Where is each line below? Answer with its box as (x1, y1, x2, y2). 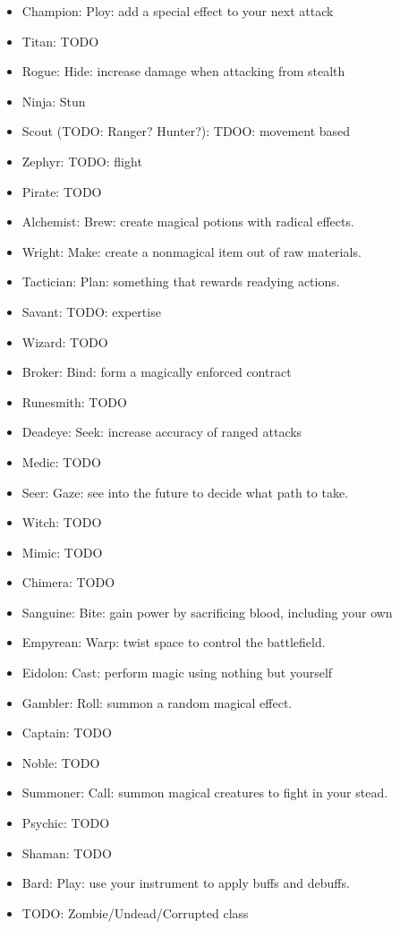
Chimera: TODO (21, 573, 115, 592)
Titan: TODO (21, 31, 99, 50)
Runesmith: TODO (21, 392, 127, 411)
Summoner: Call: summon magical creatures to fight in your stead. (21, 783, 388, 802)
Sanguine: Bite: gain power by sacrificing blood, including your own (21, 602, 393, 621)
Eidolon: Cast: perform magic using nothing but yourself (21, 663, 333, 682)
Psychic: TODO (21, 814, 110, 832)
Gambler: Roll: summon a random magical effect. (21, 693, 293, 712)
